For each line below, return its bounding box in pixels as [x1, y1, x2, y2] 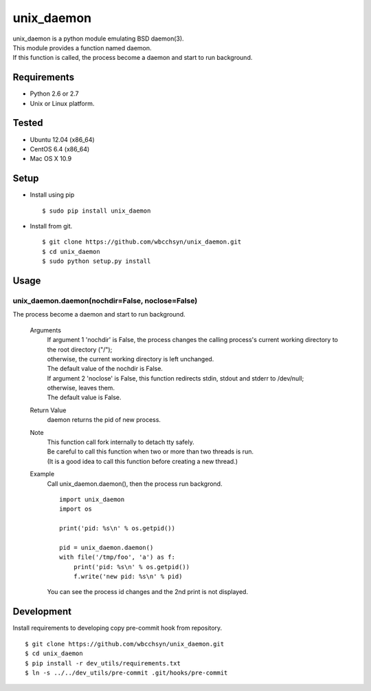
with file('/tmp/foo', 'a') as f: [59, 553, 175, 561]
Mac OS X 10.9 [30, 155, 72, 163]
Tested [12, 117, 43, 129]
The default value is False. [47, 393, 122, 402]
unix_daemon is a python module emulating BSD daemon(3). [12, 34, 185, 43]
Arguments [30, 326, 62, 334]
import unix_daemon [59, 496, 125, 503]
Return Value [30, 406, 67, 414]
